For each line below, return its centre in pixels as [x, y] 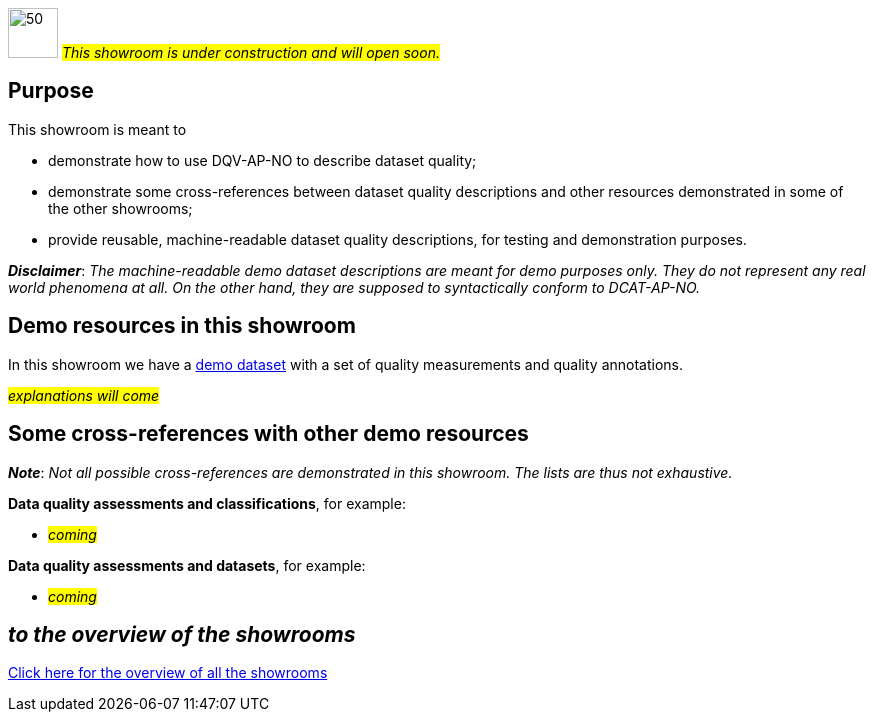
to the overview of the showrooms [182, 634]
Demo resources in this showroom [182, 326]
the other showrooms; [120, 208]
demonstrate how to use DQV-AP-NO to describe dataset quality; [262, 160]
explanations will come [84, 395]
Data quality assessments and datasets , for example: [187, 565]
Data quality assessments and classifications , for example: [207, 503]
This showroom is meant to [97, 129]
